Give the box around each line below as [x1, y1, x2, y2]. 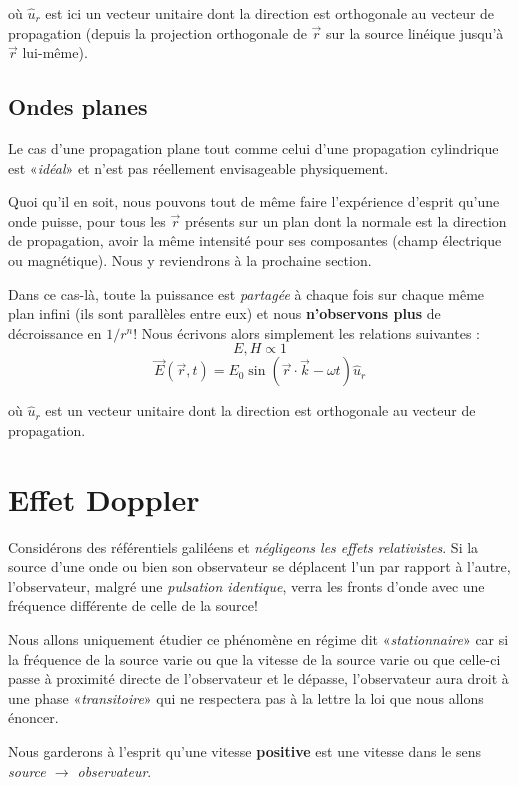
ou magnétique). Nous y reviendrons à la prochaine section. [8, 249, 372, 270]
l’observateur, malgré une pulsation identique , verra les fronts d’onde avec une [8, 575, 485, 596]
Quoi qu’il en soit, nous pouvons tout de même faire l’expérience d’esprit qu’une [8, 191, 500, 212]
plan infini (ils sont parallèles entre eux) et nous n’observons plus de [8, 303, 441, 324]
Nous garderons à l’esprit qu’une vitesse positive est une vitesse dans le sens [8, 740, 482, 761]
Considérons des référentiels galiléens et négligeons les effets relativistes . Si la [8, 536, 479, 557]
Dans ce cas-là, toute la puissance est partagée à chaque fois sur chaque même [8, 283, 485, 304]
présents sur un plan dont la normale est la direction [184, 210, 507, 231]
